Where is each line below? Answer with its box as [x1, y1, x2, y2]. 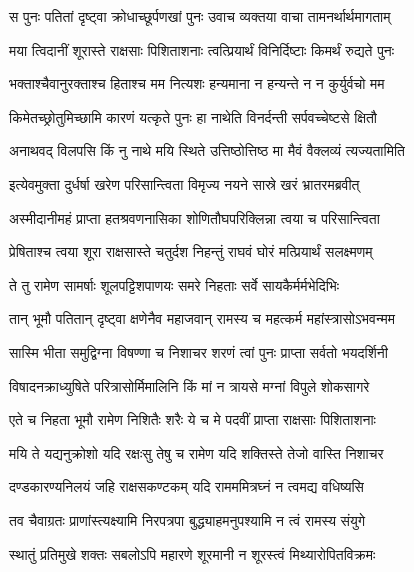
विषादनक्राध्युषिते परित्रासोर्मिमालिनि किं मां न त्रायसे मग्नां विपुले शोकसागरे [9, 375, 370, 396]
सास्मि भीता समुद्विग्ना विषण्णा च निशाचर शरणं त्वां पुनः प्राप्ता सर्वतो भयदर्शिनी [9, 341, 388, 362]
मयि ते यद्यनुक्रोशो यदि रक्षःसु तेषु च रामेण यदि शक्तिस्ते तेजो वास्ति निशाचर [9, 442, 384, 463]
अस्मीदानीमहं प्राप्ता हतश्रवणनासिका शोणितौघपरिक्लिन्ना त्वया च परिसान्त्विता [9, 207, 380, 228]
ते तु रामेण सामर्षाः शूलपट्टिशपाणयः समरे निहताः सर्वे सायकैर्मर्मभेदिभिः [9, 274, 340, 295]
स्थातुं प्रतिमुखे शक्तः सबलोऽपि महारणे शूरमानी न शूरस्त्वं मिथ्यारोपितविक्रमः [9, 543, 376, 564]
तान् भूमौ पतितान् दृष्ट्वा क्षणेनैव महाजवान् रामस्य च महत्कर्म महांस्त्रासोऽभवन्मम [9, 308, 395, 329]
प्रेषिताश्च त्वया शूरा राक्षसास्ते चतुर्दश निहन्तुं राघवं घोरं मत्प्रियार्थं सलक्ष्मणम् [9, 241, 373, 262]
